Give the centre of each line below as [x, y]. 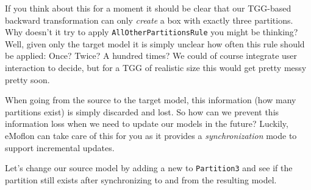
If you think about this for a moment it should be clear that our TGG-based [148, 8]
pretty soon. [27, 79]
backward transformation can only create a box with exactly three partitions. [149, 20]
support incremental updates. [60, 147]
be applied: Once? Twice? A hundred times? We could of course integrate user [151, 56]
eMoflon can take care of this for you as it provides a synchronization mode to [151, 135]
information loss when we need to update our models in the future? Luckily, [147, 124]
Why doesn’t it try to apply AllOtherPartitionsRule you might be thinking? [152, 32]
